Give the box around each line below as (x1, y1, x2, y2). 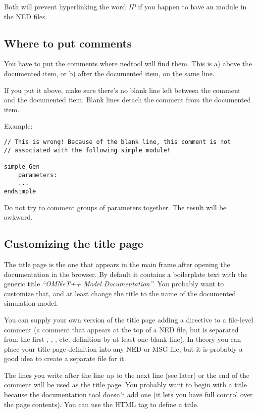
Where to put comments (4, 35, 132, 50)
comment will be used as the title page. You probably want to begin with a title (4, 379, 247, 390)
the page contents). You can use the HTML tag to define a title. (4, 399, 199, 409)
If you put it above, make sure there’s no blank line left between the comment (4, 85, 241, 95)
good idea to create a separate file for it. (4, 353, 126, 364)
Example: (4, 121, 33, 131)
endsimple (4, 187, 36, 195)
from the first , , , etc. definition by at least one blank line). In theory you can (4, 334, 241, 344)
